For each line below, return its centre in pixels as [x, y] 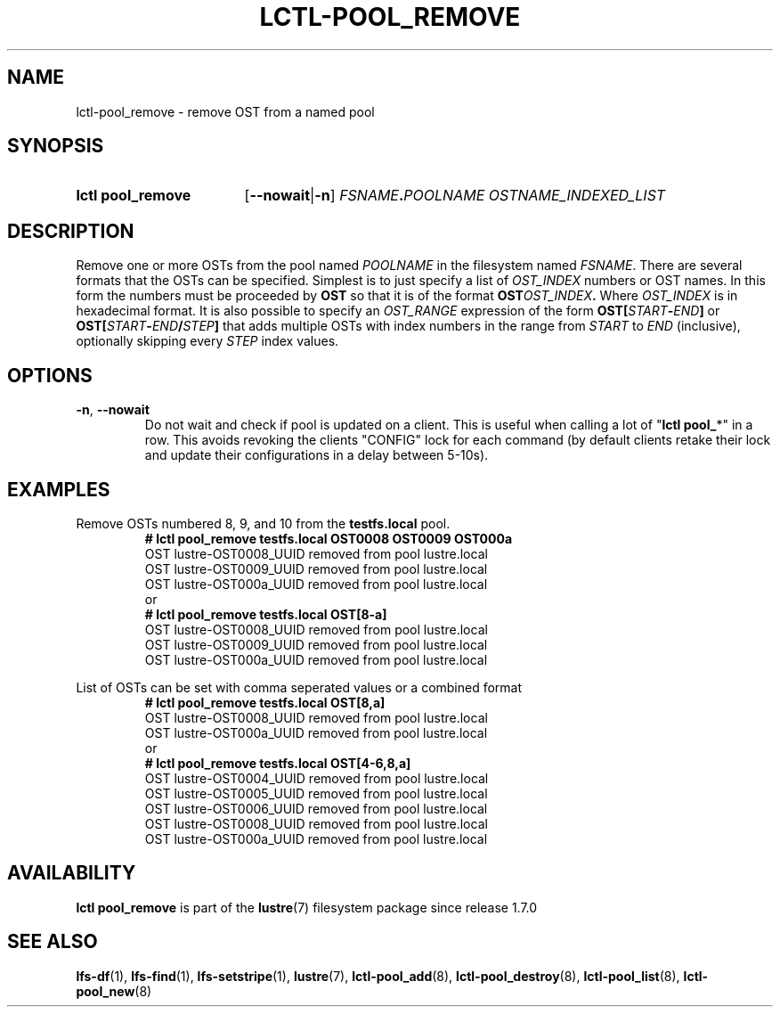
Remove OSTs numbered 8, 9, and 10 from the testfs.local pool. [263, 523]
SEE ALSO [53, 942]
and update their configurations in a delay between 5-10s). [317, 455]
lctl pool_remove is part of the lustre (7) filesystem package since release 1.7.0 [307, 907]
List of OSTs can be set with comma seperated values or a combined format [299, 687]
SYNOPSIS [56, 146]
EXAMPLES [59, 489]
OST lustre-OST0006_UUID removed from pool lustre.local [316, 808]
